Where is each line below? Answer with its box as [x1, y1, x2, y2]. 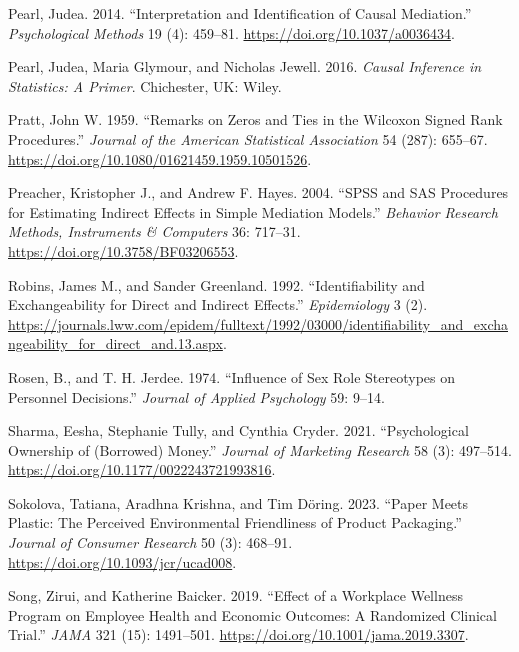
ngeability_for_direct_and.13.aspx [8, 333, 223, 354]
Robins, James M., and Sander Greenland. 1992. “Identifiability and [8, 274, 425, 295]
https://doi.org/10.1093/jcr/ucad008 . [8, 551, 237, 572]
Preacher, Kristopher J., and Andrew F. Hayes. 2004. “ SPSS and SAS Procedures [8, 182, 509, 203]
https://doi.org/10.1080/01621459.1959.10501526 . [8, 148, 312, 169]
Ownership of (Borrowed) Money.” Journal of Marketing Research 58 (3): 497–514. [8, 439, 512, 460]
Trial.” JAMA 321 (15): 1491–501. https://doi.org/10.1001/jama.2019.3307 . [8, 624, 469, 645]
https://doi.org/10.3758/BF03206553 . [8, 240, 239, 261]
